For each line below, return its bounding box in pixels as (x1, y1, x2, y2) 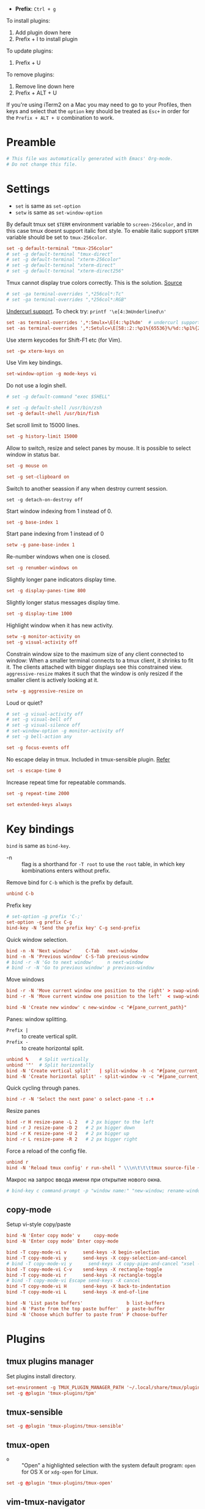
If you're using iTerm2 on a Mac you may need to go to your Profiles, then (6, 101, 192, 108)
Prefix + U (15, 59, 41, 66)
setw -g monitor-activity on (6, 633, 81, 639)
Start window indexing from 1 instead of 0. (6, 507, 113, 515)
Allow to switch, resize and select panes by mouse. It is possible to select (6, 444, 191, 452)
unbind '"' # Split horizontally (6, 1062, 95, 1068)
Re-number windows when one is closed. (6, 553, 111, 560)
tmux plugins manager (6, 1356, 94, 1367)
